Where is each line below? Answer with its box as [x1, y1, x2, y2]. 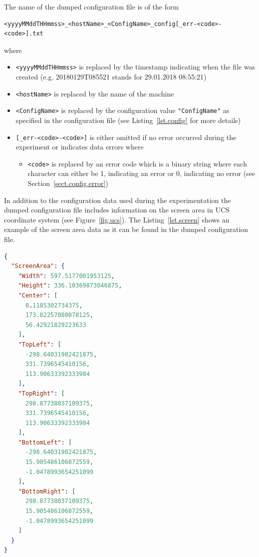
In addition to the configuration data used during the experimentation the [4, 194, 231, 205]
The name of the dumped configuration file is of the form [4, 1, 179, 11]
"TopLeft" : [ [18, 340, 61, 348]
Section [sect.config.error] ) [27, 178, 108, 188]
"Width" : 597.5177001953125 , [18, 272, 115, 279]
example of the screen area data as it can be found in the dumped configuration [4, 224, 249, 234]
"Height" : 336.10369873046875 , [18, 282, 122, 289]
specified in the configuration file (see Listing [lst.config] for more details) [15, 114, 241, 125]
